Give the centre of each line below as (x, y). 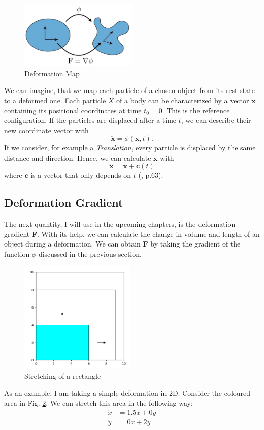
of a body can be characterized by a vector (183, 100)
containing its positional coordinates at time (73, 110)
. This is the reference (196, 110)
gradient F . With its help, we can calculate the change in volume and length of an (132, 234)
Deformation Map (52, 73)
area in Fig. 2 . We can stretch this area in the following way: (98, 403)
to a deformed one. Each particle (55, 100)
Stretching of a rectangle (63, 376)
